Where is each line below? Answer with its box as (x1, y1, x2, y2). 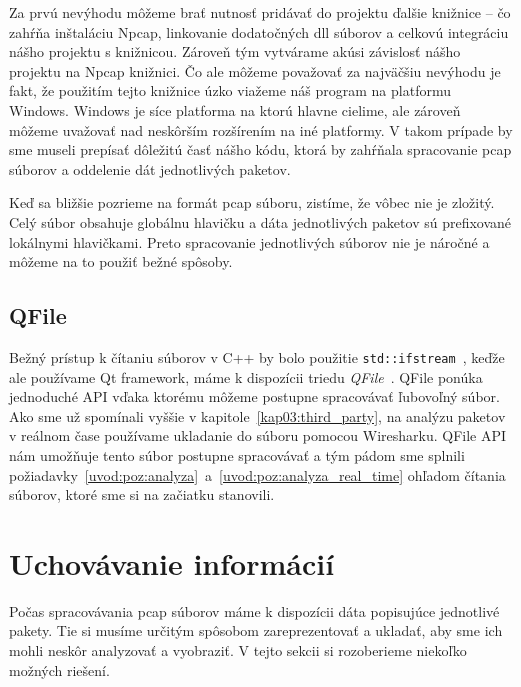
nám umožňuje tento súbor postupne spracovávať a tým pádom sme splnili (9, 444, 465, 465)
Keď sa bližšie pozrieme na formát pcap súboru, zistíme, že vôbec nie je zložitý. (9, 192, 495, 213)
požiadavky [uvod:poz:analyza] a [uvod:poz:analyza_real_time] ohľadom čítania (9, 464, 506, 485)
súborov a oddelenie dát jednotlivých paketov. (9, 158, 291, 179)
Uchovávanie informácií (9, 542, 335, 583)
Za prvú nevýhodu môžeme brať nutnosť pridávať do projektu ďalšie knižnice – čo (9, 2, 511, 22)
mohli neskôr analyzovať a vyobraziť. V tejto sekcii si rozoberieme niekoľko (9, 640, 467, 661)
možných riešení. (9, 659, 110, 680)
